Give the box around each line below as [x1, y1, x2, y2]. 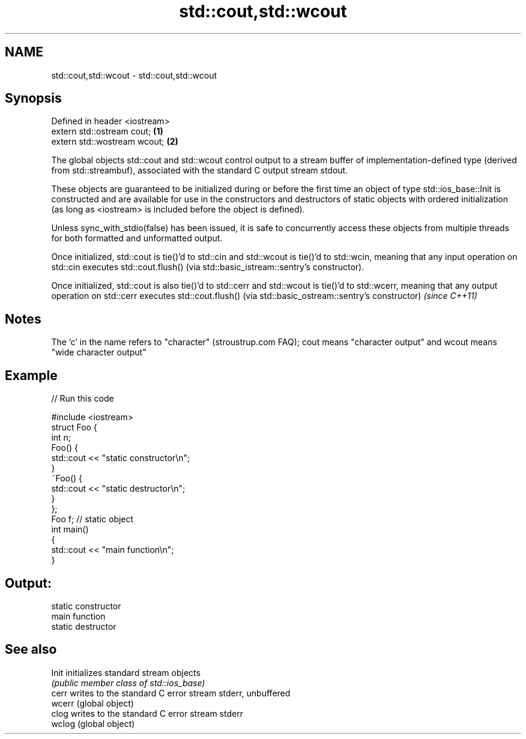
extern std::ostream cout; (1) [51, 126, 163, 137]
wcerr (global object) [51, 698, 134, 708]
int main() [51, 524, 89, 535]
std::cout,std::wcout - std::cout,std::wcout [51, 70, 217, 80]
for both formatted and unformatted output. [51, 233, 223, 244]
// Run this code [51, 393, 114, 404]
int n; [51, 432, 71, 443]
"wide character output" [51, 347, 147, 358]
